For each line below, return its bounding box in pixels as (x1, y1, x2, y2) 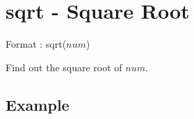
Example (6, 93, 70, 115)
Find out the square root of (6, 59, 122, 74)
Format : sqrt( (6, 37, 67, 51)
